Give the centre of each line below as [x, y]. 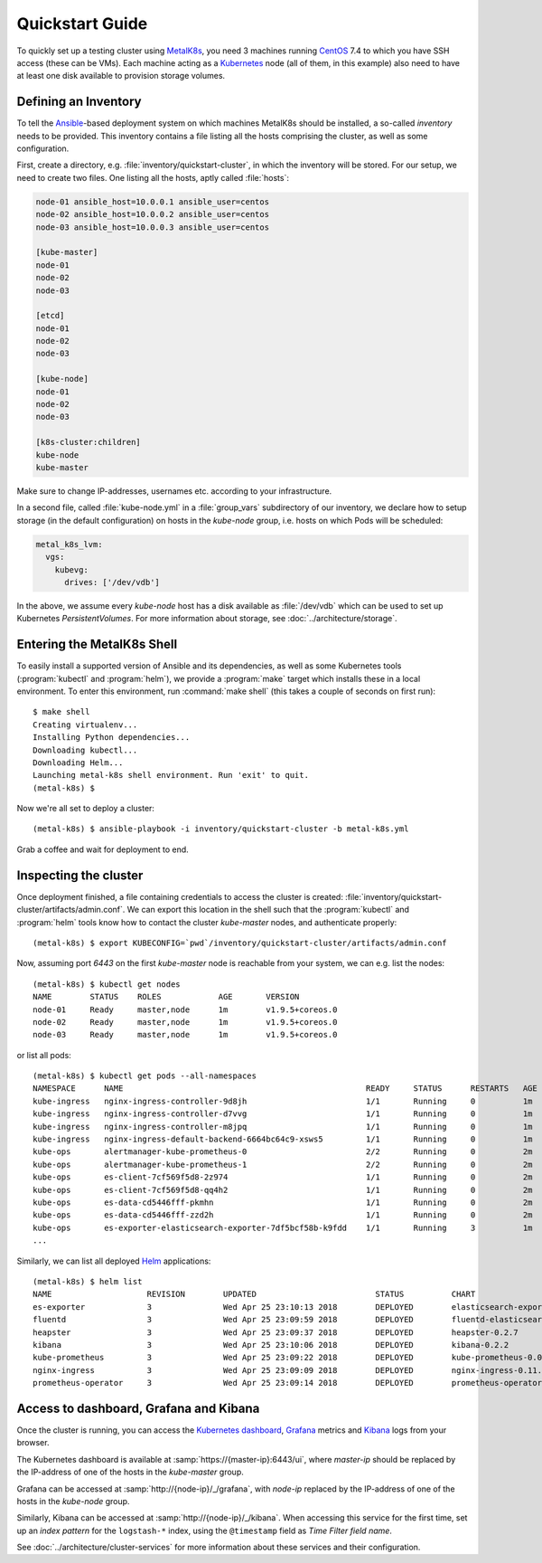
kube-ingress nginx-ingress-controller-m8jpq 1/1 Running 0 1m [283, 1127]
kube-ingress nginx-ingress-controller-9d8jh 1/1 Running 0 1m [283, 1101]
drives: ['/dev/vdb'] [112, 582]
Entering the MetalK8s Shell [97, 644]
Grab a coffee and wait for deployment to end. [103, 849]
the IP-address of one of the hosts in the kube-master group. [130, 1472]
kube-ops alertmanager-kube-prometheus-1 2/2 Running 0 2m [283, 1164]
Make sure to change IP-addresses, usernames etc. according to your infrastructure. [174, 491]
